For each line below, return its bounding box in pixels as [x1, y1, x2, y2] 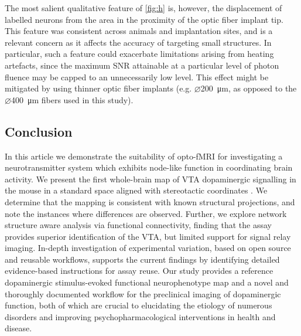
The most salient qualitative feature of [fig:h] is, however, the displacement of [5, 2, 282, 13]
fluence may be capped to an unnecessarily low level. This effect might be [5, 70, 269, 83]
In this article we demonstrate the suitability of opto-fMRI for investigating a [5, 150, 283, 162]
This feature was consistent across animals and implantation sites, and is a [5, 25, 273, 37]
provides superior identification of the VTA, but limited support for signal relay [5, 230, 291, 242]
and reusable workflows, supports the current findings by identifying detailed [5, 253, 280, 265]
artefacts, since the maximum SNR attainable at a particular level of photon [5, 59, 279, 71]
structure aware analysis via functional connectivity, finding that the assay [5, 219, 272, 231]
